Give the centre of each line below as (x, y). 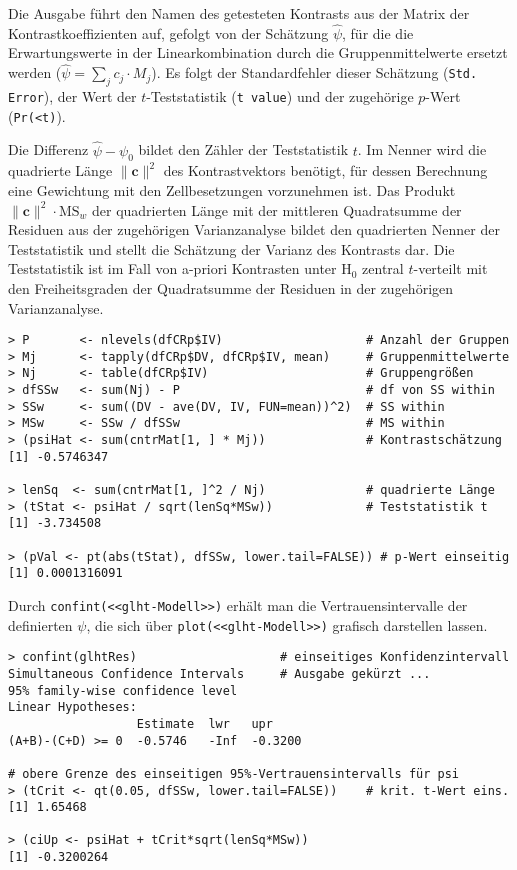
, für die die (378, 32)
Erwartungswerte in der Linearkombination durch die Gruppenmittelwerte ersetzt (258, 52)
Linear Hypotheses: (72, 707)
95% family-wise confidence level (123, 690)
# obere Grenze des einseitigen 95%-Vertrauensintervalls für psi (234, 773)
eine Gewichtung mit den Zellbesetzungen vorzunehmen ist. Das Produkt (232, 189)
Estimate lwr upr (204, 723)
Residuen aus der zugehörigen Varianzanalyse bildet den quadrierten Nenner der (254, 229)
